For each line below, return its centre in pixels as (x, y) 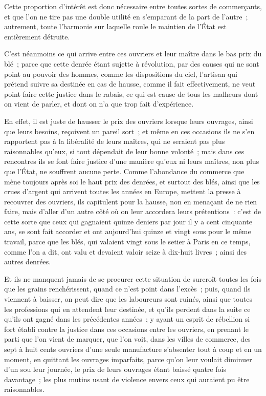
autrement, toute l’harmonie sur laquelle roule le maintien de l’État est (115, 26)
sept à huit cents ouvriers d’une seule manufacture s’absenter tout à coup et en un (133, 349)
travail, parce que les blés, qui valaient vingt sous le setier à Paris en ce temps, (127, 242)
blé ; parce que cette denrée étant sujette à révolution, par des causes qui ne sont (132, 63)
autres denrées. (28, 262)
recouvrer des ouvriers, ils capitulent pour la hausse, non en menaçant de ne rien (131, 201)
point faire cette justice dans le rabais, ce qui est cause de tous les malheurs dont (131, 93)
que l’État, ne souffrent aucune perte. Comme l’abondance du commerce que (124, 171)
